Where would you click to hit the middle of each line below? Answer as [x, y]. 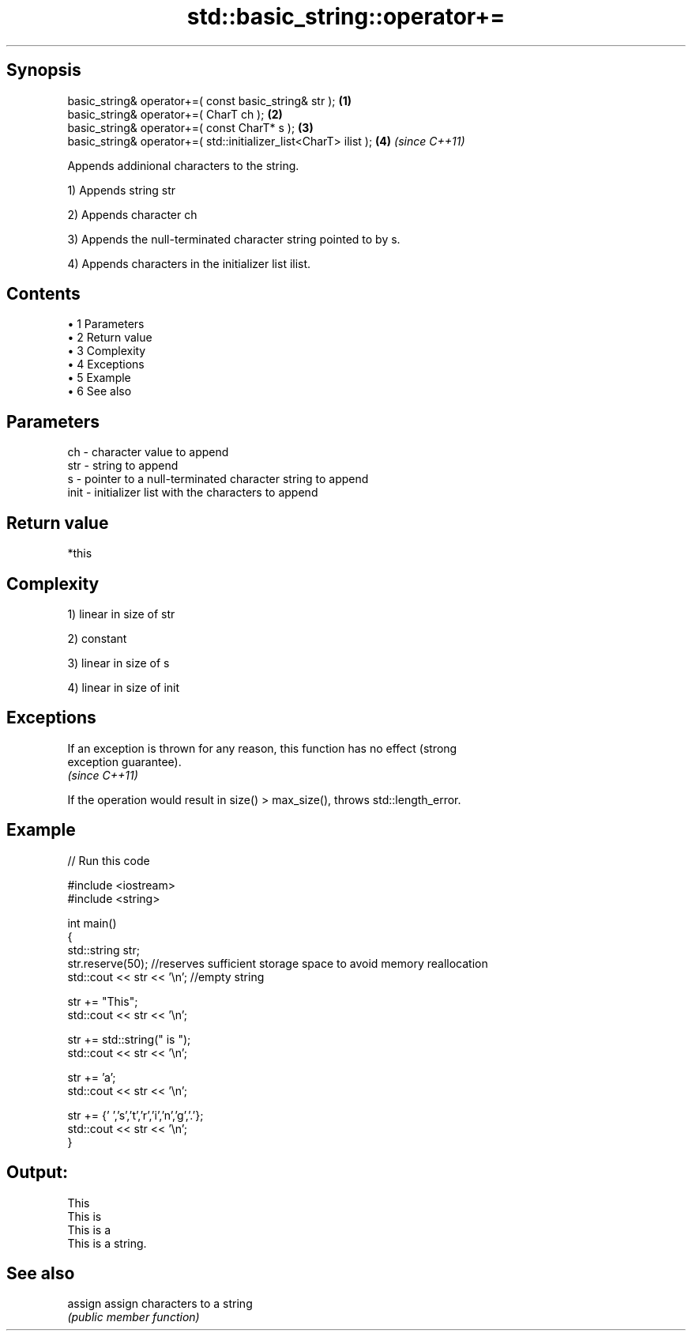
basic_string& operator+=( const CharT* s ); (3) [190, 127]
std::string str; [103, 950]
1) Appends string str [122, 190]
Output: [37, 1173]
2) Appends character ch [132, 214]
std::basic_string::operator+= [346, 17]
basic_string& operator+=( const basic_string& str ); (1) [210, 100]
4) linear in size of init [124, 687]
